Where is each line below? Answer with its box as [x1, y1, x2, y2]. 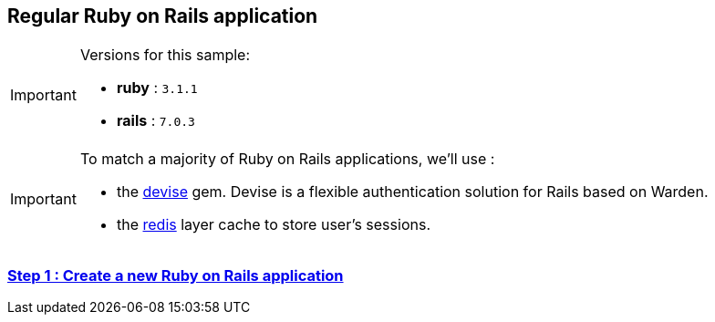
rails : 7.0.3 [116, 111, 195, 130]
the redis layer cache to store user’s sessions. [116, 215, 430, 234]
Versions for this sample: [79, 46, 250, 65]
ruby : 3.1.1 [116, 78, 198, 98]
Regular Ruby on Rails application [7, 5, 318, 27]
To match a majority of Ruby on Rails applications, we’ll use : [79, 150, 495, 169]
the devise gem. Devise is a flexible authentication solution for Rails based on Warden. [116, 182, 709, 202]
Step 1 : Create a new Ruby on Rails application [7, 265, 344, 285]
